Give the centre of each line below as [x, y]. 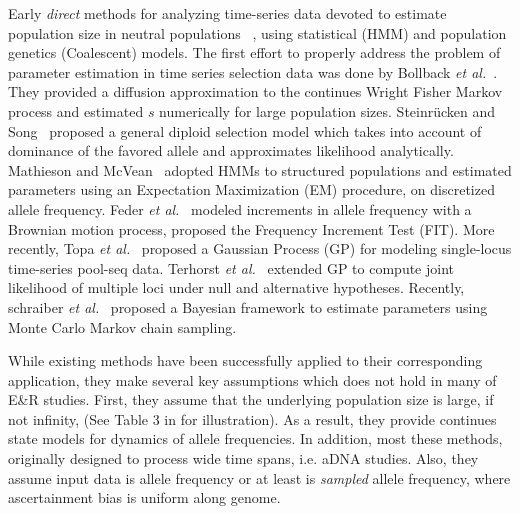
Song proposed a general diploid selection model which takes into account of [245, 130]
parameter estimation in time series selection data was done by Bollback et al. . [253, 71]
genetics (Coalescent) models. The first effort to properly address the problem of [254, 52]
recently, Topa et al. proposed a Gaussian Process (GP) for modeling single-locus [260, 248]
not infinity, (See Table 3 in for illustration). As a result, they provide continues [252, 418]
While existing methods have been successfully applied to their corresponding [245, 360]
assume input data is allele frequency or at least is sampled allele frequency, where [259, 477]
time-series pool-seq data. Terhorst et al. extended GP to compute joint [231, 267]
